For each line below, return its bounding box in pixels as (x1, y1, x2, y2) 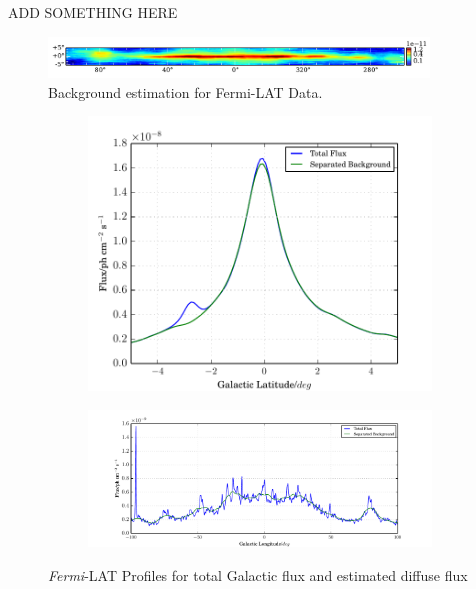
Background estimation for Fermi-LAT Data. (48, 81, 323, 102)
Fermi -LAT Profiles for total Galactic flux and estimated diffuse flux (48, 564, 468, 585)
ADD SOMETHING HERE (8, 2, 178, 22)
